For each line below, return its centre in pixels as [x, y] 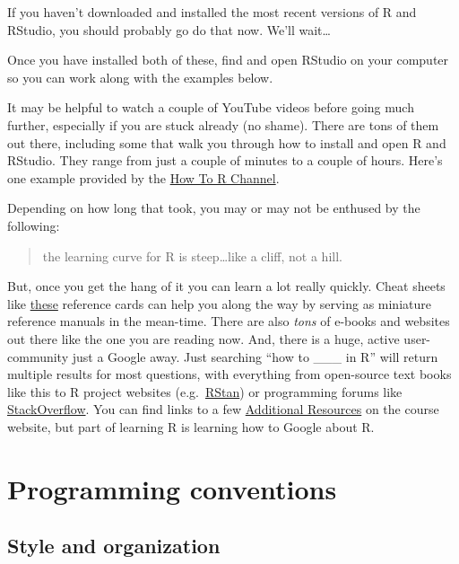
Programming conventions [172, 488]
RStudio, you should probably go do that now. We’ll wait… [169, 29]
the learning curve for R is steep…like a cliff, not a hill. [192, 256]
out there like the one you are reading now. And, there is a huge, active [204, 338]
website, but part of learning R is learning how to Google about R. [191, 426]
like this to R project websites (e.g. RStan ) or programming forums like [205, 391]
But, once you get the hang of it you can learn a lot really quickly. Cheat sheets [226, 286]
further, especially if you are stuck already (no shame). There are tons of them [223, 124]
